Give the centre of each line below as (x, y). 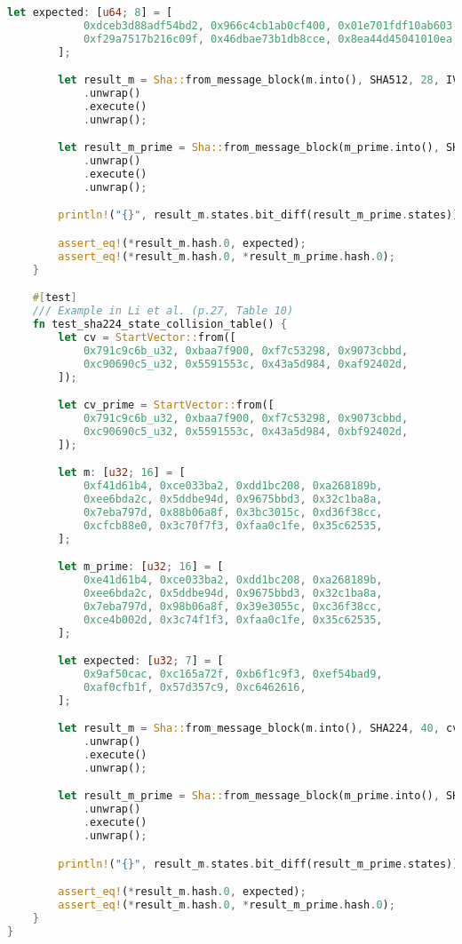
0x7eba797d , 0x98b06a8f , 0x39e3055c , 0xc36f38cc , (233, 606)
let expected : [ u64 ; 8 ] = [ (90, 12)
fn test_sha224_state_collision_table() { (160, 325)
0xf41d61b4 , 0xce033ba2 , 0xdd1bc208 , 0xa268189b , (233, 486)
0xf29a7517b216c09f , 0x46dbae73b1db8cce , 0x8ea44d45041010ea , (271, 39)
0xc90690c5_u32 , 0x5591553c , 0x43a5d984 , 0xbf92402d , (246, 431)
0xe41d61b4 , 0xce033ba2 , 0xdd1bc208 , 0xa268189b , (233, 580)
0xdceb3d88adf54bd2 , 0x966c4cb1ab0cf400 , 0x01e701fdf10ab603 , (271, 25)
